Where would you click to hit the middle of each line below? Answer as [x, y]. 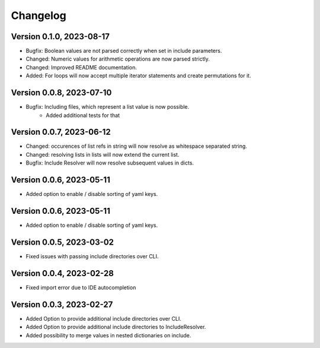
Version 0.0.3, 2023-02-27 [62, 304]
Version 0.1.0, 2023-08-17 [60, 37]
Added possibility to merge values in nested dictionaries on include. [108, 335]
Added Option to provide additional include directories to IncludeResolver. [116, 327]
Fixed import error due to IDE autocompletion [81, 287]
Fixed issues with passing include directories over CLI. [92, 256]
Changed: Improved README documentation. [81, 67]
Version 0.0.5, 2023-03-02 [63, 242]
